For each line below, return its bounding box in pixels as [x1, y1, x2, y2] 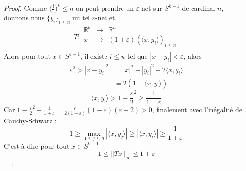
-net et [95, 12, 115, 22]
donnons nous [4, 12, 45, 22]
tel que [127, 51, 148, 61]
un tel [72, 12, 90, 22]
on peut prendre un [76, 3, 134, 13]
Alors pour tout [4, 51, 51, 61]
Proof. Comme [4, 3, 47, 13]
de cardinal [182, 3, 215, 13]
